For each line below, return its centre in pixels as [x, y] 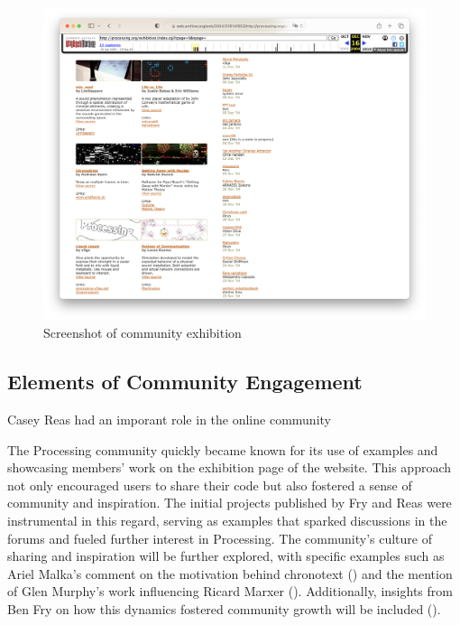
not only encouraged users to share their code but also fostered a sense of [210, 485]
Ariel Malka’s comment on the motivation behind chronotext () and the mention [230, 573]
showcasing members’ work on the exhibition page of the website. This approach [230, 467]
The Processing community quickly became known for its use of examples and [223, 449]
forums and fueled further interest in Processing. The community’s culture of [220, 538]
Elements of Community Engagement [185, 382]
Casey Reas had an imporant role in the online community [169, 419]
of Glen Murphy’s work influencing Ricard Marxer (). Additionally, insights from [230, 591]
